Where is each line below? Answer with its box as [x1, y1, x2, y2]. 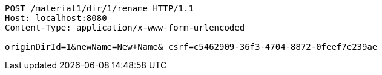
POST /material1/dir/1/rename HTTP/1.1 [5, 4, 194, 13]
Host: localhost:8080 [5, 13, 107, 23]
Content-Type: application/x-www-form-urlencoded [5, 23, 245, 32]
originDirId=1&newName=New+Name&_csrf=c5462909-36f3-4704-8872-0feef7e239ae [5, 42, 378, 52]
